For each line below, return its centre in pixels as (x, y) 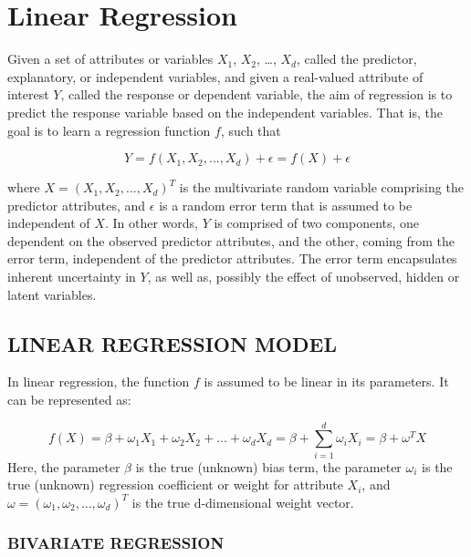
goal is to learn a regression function (109, 130)
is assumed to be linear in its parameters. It (326, 382)
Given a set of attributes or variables (110, 59)
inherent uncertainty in (72, 277)
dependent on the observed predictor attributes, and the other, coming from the (231, 240)
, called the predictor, (357, 59)
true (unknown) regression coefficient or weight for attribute (175, 485)
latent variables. (52, 294)
